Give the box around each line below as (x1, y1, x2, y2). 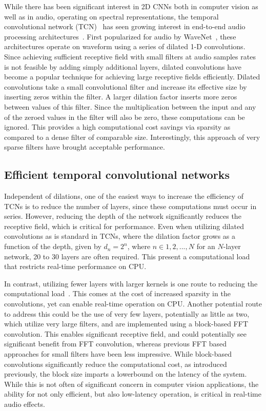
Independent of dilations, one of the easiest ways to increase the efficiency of (4, 191, 244, 201)
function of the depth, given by (4, 241, 101, 252)
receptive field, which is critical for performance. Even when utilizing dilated (4, 220, 244, 231)
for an (196, 241, 215, 252)
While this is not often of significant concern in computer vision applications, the (4, 378, 259, 389)
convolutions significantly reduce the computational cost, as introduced (4, 358, 227, 369)
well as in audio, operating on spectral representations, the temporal (4, 11, 219, 22)
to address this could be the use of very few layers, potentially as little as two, (4, 308, 250, 319)
